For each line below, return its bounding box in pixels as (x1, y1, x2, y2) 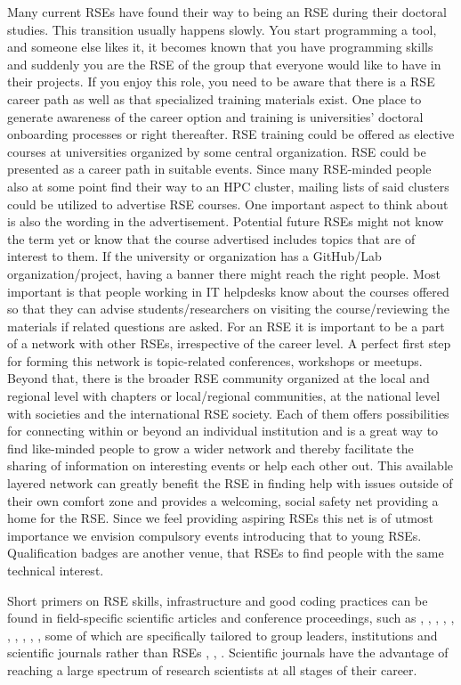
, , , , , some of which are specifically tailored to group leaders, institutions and (7, 625, 438, 644)
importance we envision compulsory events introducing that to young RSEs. (7, 526, 422, 544)
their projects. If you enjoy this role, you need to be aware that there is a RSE (7, 72, 435, 91)
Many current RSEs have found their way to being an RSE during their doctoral (7, 3, 447, 20)
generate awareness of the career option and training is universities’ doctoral (7, 107, 424, 126)
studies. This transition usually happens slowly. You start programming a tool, (7, 20, 437, 38)
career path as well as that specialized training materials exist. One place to (7, 89, 422, 108)
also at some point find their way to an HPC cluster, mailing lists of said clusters (7, 176, 449, 195)
